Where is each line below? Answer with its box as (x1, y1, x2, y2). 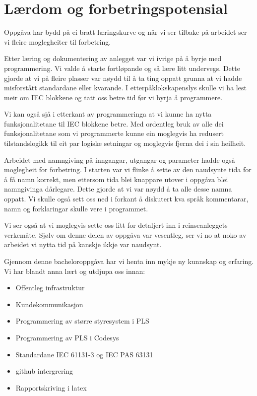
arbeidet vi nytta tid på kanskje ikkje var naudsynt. (4, 239, 162, 250)
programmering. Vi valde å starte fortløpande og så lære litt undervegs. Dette (4, 63, 240, 73)
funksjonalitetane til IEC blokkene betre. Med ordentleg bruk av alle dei (4, 118, 224, 129)
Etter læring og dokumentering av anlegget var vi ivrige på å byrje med (4, 53, 222, 64)
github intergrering (15, 366, 73, 376)
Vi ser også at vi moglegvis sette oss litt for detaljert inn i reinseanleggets (4, 220, 228, 230)
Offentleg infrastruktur (15, 282, 85, 293)
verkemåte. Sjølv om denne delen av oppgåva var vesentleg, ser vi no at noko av (4, 229, 247, 240)
